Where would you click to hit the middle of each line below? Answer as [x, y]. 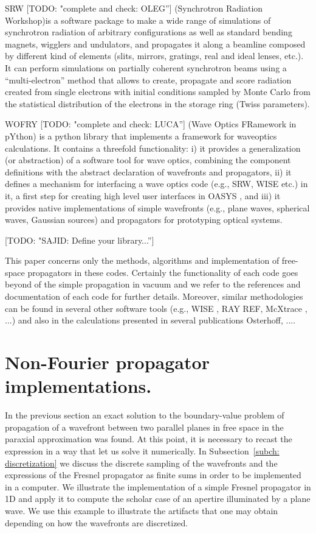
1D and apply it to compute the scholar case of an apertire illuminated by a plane [158, 499]
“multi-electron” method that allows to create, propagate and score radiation [148, 79]
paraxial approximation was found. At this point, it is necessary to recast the [149, 439]
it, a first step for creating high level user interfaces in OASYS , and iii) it [143, 195]
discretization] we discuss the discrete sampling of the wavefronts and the [141, 463]
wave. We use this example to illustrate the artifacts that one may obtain [142, 510]
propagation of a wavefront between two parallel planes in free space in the [144, 427]
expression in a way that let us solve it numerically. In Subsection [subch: [142, 450]
